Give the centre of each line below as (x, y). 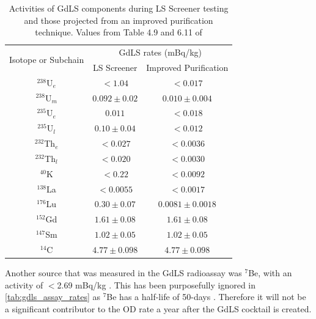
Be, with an (270, 273)
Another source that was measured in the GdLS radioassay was (123, 273)
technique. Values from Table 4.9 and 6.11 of (119, 32)
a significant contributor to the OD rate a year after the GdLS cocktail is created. (158, 308)
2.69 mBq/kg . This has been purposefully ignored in (156, 284)
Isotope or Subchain (47, 60)
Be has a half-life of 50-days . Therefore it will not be (206, 297)
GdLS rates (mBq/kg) (160, 52)
